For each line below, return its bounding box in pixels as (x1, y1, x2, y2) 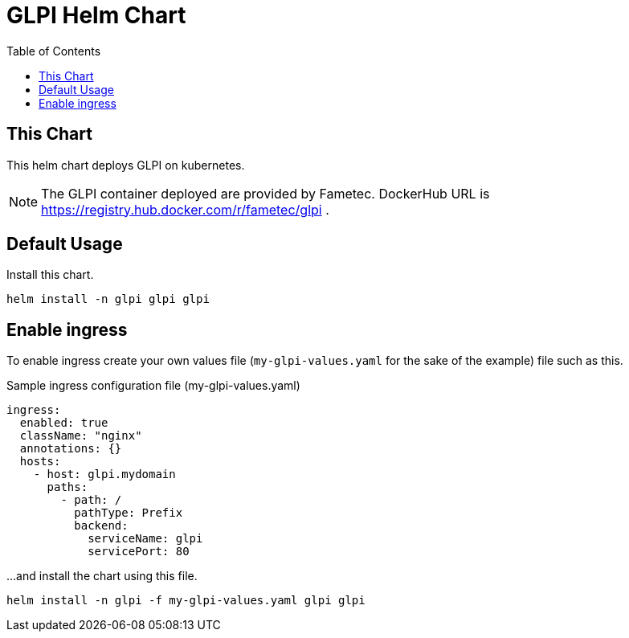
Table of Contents (6, 43, 101, 58)
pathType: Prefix (74, 506, 183, 520)
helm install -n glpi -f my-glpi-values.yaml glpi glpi (6, 594, 366, 607)
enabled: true (19, 416, 108, 430)
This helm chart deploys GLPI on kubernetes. (6, 157, 245, 172)
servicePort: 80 (88, 545, 190, 558)
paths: (47, 481, 88, 494)
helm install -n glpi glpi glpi (6, 292, 210, 306)
